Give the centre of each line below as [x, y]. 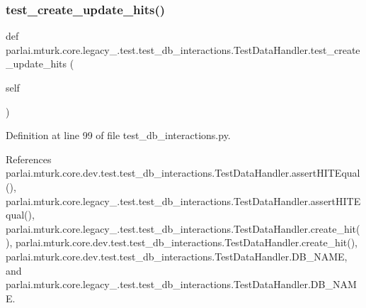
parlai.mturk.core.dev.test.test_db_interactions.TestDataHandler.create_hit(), [187, 242]
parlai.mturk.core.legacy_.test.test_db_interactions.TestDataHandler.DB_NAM [181, 284]
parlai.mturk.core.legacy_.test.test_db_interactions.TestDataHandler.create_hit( [183, 228]
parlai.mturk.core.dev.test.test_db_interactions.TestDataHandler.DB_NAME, [177, 256]
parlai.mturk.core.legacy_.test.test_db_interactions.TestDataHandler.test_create [183, 49]
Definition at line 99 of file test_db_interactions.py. [118, 135]
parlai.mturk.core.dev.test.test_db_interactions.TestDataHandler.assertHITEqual [183, 173]
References [29, 159]
